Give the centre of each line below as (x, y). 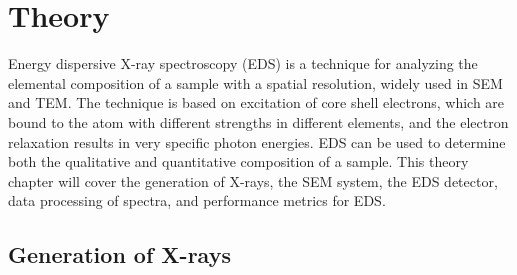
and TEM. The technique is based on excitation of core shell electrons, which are (256, 102)
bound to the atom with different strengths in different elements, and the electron (258, 121)
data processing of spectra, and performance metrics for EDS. (197, 200)
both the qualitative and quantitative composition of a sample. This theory (238, 161)
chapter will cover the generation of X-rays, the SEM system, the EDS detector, (253, 180)
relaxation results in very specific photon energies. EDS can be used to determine (257, 141)
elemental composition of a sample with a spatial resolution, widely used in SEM (255, 82)
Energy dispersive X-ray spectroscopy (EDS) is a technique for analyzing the (243, 63)
